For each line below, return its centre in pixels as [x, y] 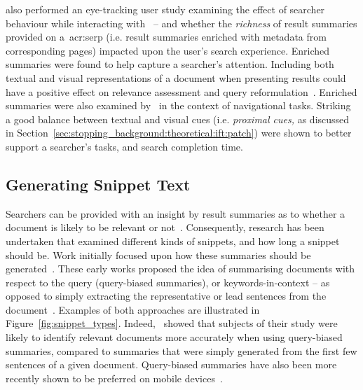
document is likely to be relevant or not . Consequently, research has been [165, 227]
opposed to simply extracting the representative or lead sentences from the [166, 296]
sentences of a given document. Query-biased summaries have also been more [171, 364]
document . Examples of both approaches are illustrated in [133, 309]
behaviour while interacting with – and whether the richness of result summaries [181, 23]
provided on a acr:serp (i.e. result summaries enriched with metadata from [166, 37]
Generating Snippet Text [98, 184]
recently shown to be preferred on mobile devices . [114, 378]
